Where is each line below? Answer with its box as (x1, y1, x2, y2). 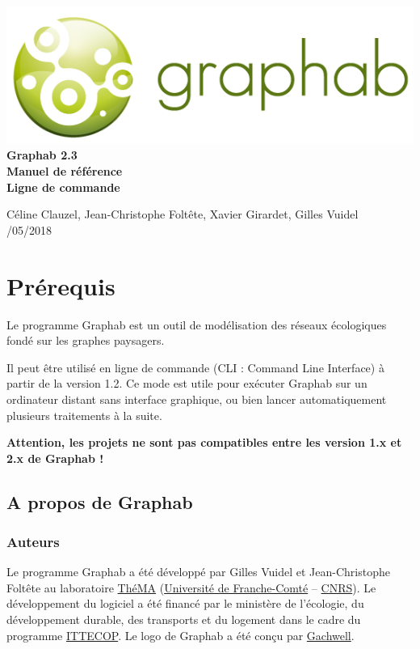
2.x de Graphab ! (6, 449, 104, 466)
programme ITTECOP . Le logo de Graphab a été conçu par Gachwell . (6, 626, 355, 643)
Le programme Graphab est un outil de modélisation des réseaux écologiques (6, 316, 387, 333)
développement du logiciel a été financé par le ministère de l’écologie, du (6, 595, 364, 612)
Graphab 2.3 (6, 146, 78, 163)
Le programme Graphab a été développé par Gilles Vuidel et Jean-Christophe (6, 563, 390, 580)
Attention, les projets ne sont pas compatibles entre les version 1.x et (6, 434, 402, 451)
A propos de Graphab (6, 489, 193, 514)
